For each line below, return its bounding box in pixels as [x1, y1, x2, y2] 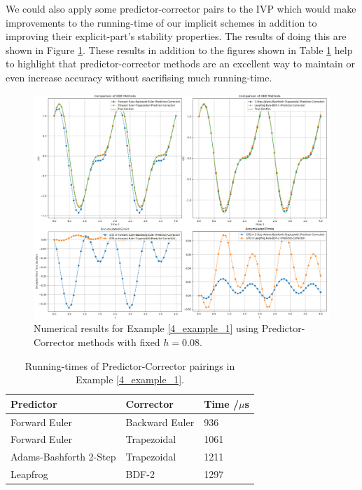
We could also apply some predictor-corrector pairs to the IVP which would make [6, 1, 356, 15]
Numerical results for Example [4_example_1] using [34, 321, 259, 336]
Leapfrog [11, 467, 48, 482]
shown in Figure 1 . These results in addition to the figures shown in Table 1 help [6, 42, 353, 57]
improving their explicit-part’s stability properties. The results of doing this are [6, 29, 347, 44]
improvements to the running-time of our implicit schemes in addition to [6, 15, 317, 29]
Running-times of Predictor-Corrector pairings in [25, 358, 235, 373]
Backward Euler [125, 414, 195, 429]
